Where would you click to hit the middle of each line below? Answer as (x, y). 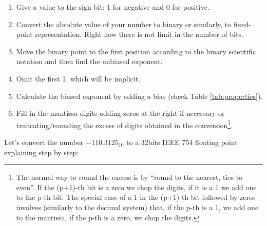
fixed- (242, 24)
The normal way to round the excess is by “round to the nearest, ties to (129, 177)
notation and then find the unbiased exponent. (89, 61)
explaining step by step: (42, 152)
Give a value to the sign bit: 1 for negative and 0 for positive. (113, 7)
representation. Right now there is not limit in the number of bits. (139, 34)
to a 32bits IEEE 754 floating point (182, 142)
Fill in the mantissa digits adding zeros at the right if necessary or (120, 113)
